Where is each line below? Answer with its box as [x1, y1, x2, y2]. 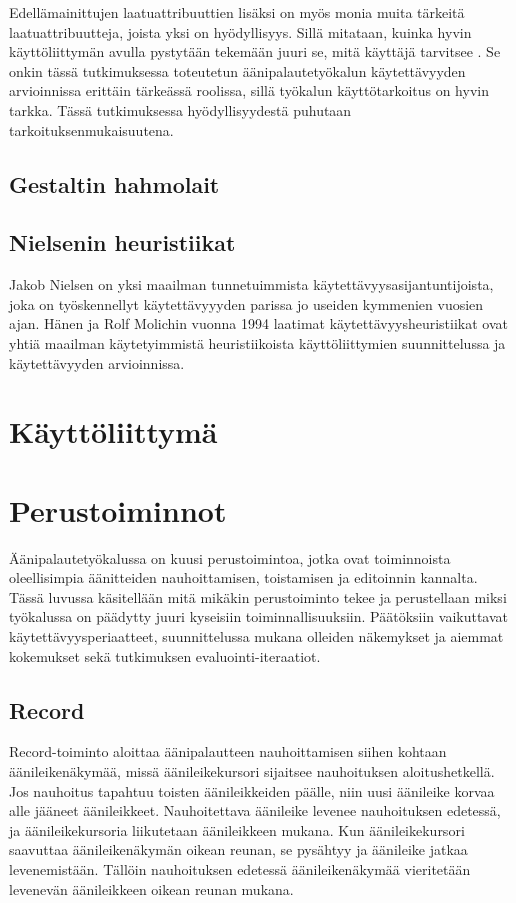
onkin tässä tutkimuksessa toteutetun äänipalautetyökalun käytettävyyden [9, 60, 466, 81]
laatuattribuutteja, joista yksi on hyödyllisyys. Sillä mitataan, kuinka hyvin [9, 21, 472, 42]
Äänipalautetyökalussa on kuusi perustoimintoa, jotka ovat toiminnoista [9, 547, 451, 568]
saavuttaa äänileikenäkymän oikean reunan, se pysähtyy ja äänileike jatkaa [9, 839, 468, 860]
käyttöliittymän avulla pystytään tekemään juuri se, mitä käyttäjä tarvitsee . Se [9, 41, 501, 62]
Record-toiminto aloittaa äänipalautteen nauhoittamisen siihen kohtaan [9, 741, 447, 762]
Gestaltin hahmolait [9, 168, 220, 199]
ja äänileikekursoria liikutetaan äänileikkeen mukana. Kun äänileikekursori [9, 819, 465, 840]
